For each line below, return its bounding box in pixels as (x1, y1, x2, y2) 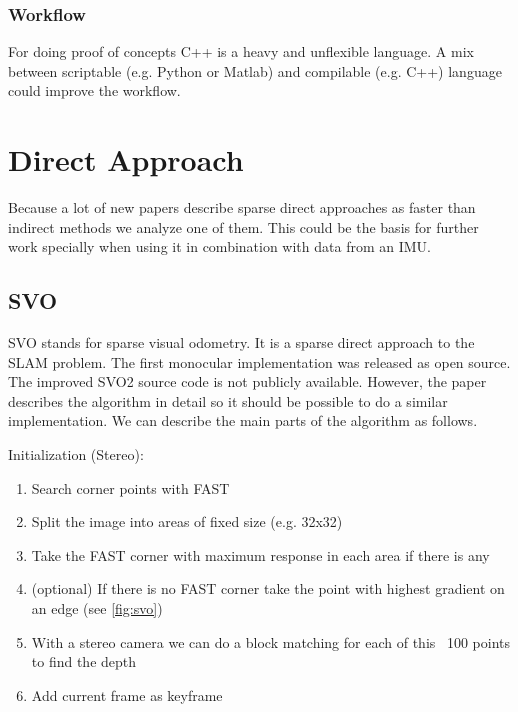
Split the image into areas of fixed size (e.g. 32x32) (31, 511, 343, 532)
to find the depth (31, 651, 137, 672)
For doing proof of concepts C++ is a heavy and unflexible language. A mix (8, 41, 474, 62)
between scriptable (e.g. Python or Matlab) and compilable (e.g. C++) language (8, 60, 502, 81)
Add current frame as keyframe (31, 684, 223, 705)
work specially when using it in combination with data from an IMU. (8, 236, 431, 257)
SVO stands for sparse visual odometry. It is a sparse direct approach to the (8, 332, 475, 353)
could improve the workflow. (8, 80, 181, 101)
